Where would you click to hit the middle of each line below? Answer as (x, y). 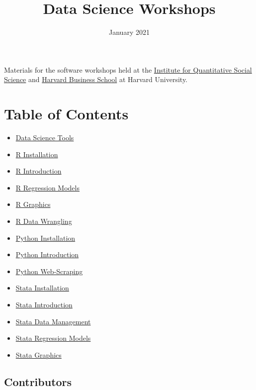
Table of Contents (66, 114)
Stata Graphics (39, 354)
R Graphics (33, 204)
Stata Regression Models (53, 338)
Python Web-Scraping (49, 271)
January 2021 (129, 32)
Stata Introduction (44, 304)
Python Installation (45, 238)
